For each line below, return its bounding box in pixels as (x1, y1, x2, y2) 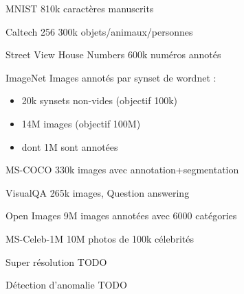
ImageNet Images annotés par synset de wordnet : (5, 70, 217, 84)
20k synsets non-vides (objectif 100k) (21, 93, 178, 108)
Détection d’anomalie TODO (5, 278, 127, 292)
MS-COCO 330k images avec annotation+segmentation (5, 162, 239, 177)
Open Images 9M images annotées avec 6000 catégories (5, 208, 237, 223)
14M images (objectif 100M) (21, 116, 141, 130)
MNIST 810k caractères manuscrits (5, 1, 154, 15)
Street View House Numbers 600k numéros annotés (5, 47, 221, 62)
